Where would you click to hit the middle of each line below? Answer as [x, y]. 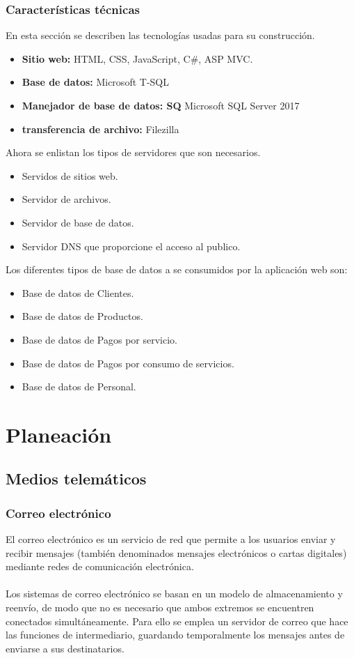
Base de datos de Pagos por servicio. [99, 339]
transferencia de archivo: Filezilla [100, 129]
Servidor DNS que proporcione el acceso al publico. [131, 246]
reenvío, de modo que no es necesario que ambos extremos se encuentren [160, 607]
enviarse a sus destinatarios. [65, 648]
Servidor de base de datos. [78, 222]
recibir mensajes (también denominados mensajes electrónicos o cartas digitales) [176, 552]
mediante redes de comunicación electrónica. [100, 566]
